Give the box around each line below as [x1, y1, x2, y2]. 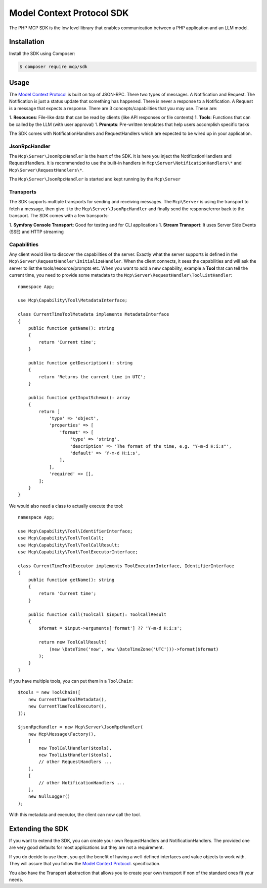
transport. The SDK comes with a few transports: [9, 213, 109, 219]
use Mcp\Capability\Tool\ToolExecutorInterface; [18, 549, 138, 555]
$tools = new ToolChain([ [18, 690, 81, 695]
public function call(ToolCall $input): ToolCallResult [28, 611, 167, 617]
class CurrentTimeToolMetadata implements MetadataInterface [18, 311, 169, 317]
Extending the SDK [9, 825, 69, 833]
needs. [9, 877, 23, 883]
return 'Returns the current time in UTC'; [39, 374, 146, 379]
